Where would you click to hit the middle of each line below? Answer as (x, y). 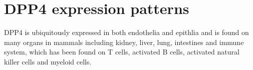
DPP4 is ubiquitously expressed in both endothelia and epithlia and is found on (126, 32)
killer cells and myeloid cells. (48, 61)
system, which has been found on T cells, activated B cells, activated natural (122, 52)
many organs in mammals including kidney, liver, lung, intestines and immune (124, 42)
